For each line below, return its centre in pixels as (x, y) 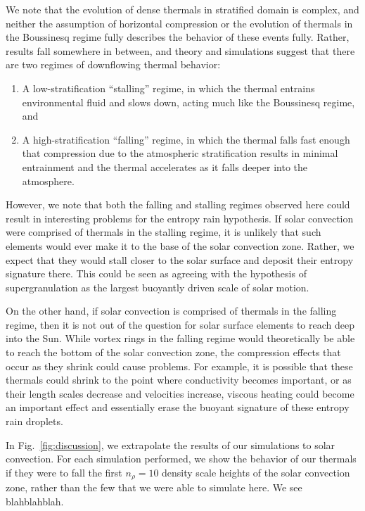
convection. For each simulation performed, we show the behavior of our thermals (181, 459)
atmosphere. (48, 181)
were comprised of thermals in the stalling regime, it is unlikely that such (164, 232)
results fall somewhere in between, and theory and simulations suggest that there (180, 50)
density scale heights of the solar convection (256, 472)
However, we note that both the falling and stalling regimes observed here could (178, 204)
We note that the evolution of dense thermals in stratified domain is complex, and (182, 9)
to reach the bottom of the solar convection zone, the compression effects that (173, 352)
